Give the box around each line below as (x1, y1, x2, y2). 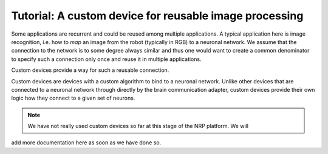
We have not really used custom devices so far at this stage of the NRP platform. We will (27, 123, 249, 130)
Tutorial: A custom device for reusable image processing (11, 9, 304, 22)
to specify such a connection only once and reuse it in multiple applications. (11, 55, 202, 63)
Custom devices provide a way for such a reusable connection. (11, 66, 169, 74)
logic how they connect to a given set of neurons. (11, 94, 135, 102)
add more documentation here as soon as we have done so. (11, 139, 162, 146)
